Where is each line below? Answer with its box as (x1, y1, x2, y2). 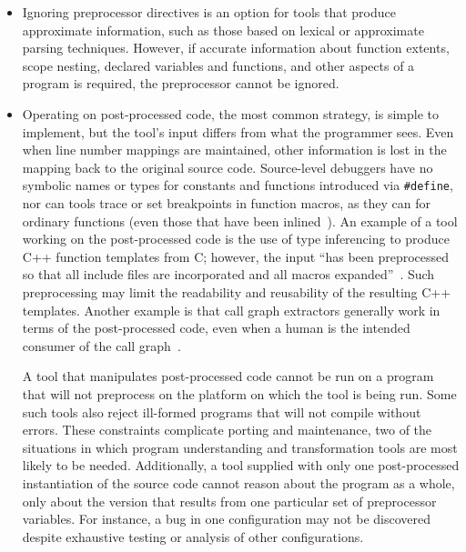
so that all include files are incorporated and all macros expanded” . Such (22, 265, 435, 284)
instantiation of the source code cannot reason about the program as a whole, (22, 473, 455, 492)
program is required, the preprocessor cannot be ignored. (22, 74, 339, 93)
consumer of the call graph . (22, 336, 181, 355)
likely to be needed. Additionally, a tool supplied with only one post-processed (22, 456, 460, 475)
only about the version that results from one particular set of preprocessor (22, 491, 437, 510)
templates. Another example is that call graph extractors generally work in (22, 300, 441, 319)
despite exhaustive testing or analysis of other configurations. (22, 527, 364, 546)
